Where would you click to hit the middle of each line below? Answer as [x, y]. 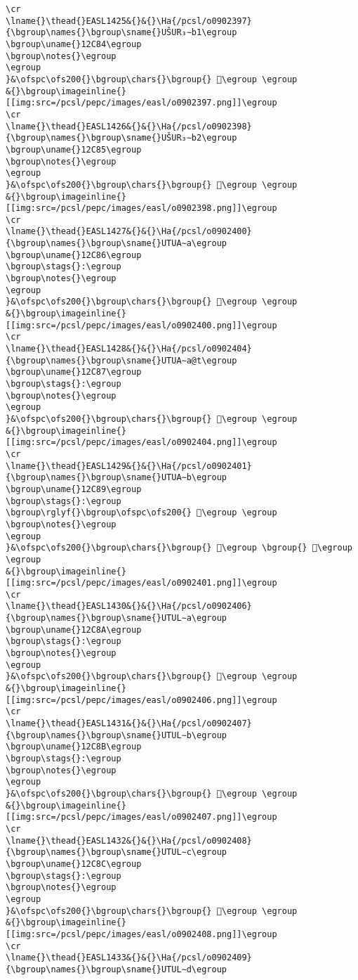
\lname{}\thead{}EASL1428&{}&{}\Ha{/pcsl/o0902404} [129, 349]
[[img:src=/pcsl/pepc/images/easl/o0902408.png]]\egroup [141, 934]
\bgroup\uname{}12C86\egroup [74, 255]
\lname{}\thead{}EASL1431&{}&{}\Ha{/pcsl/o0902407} [129, 724]
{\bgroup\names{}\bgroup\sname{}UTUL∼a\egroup [116, 618]
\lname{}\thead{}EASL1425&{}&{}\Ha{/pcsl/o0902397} [129, 21]
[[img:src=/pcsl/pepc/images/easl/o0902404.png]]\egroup [141, 443]
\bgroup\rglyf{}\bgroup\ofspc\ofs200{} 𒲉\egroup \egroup [141, 513]
